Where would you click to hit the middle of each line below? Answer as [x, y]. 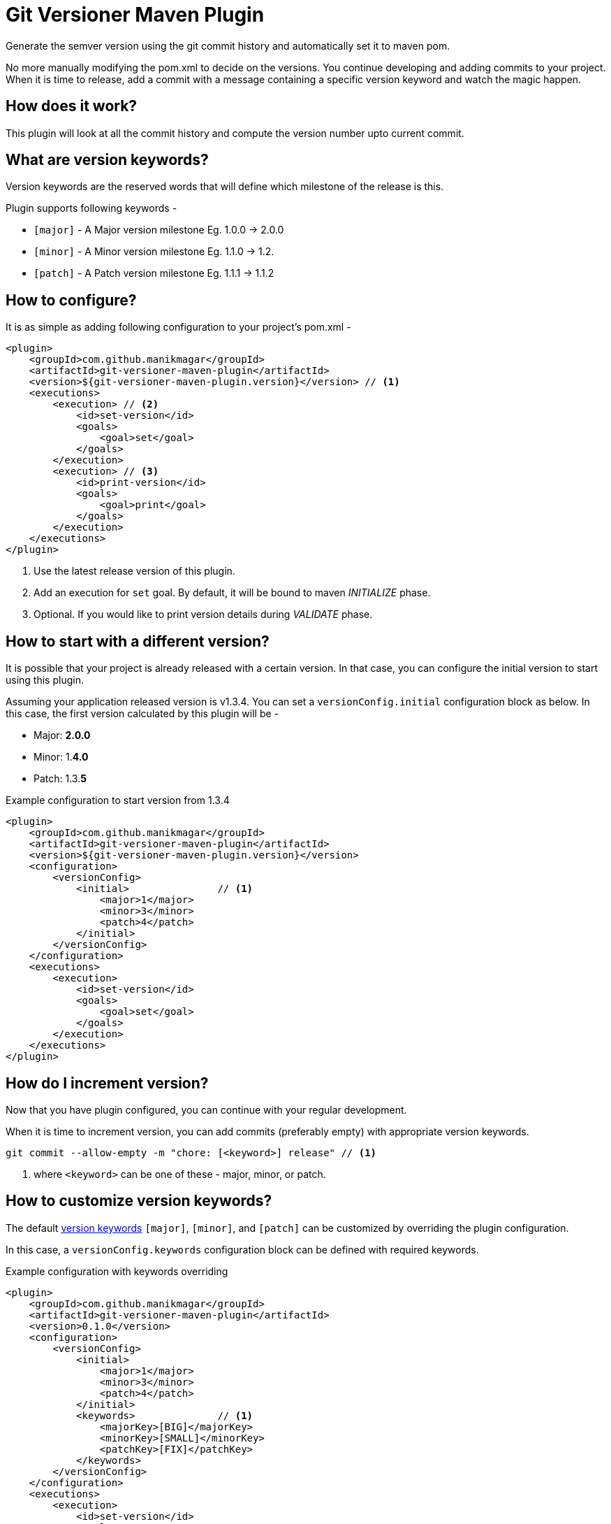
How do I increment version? [107, 1083]
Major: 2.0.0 [62, 735]
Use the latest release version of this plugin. [134, 571]
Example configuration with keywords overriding [117, 1271]
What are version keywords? [107, 160]
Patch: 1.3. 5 [60, 779]
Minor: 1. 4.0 [61, 757]
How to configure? [71, 300]
